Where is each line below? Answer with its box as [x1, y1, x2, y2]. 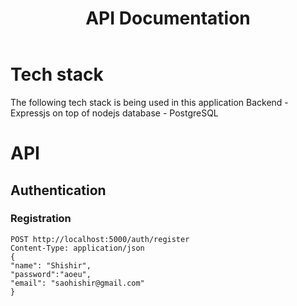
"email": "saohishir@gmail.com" [10, 278, 145, 288]
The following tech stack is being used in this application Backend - [10, 96, 289, 108]
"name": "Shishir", [10, 260, 92, 271]
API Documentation [85, 7, 251, 30]
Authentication [10, 182, 107, 199]
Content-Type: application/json [10, 243, 145, 253]
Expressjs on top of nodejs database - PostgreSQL [10, 107, 219, 119]
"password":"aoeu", [10, 269, 92, 279]
